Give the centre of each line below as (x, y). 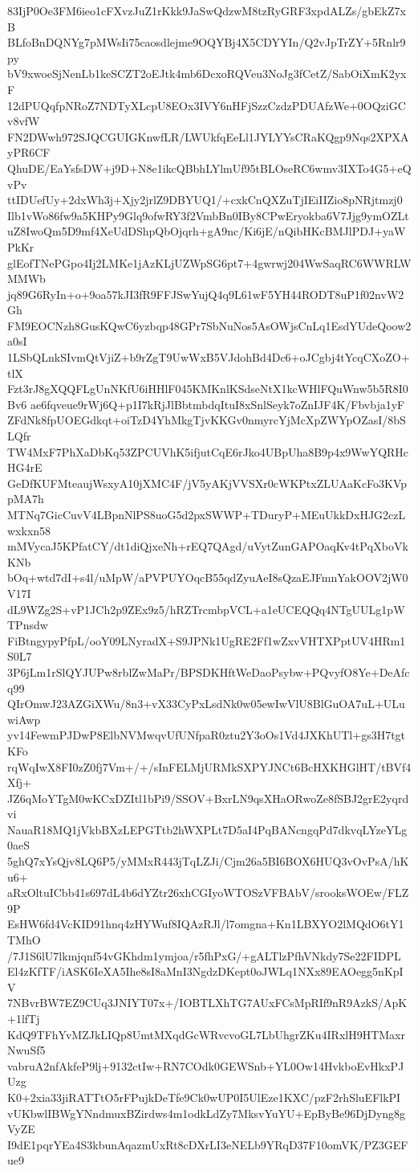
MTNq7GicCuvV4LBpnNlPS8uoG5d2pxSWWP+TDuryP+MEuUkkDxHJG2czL (207, 514)
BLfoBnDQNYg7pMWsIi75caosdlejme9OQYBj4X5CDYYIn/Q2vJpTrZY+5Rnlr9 (207, 42)
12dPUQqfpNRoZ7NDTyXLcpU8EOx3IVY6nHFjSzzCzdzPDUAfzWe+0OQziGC (207, 105)
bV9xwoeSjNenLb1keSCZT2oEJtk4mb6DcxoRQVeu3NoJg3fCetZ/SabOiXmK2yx (207, 74)
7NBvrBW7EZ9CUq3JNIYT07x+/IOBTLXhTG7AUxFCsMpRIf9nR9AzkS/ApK (207, 1003)
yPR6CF (29, 152)
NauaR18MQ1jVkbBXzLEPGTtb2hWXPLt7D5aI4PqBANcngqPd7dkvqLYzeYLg (207, 829)
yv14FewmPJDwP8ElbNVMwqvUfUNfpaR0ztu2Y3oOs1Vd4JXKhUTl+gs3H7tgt (207, 735)
